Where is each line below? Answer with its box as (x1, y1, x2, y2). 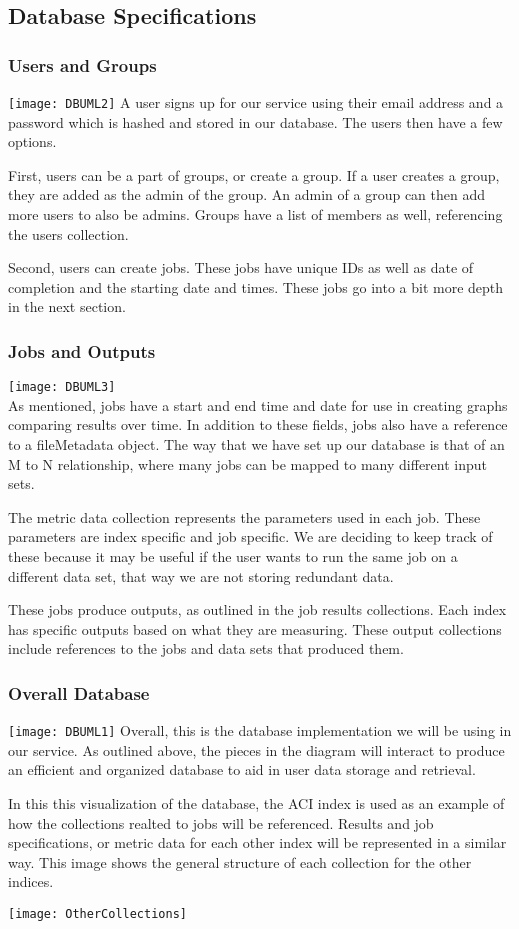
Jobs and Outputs (8, 338, 156, 363)
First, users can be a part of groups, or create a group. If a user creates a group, (8, 164, 500, 185)
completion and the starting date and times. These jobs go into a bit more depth (8, 276, 504, 297)
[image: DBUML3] (8, 380, 116, 395)
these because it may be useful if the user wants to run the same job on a (8, 546, 458, 567)
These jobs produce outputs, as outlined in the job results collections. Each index (8, 599, 507, 620)
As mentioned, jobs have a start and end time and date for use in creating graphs (8, 394, 508, 415)
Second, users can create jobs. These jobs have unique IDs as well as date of (8, 257, 474, 278)
